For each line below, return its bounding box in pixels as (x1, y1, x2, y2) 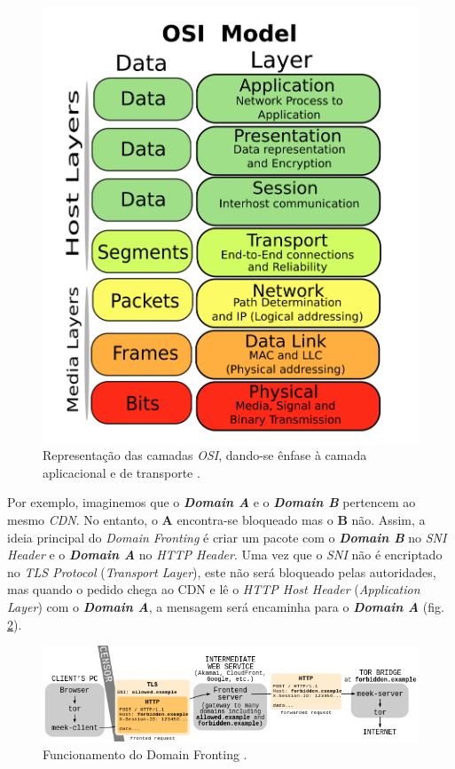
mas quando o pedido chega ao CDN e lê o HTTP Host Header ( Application (7, 580, 420, 599)
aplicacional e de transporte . (43, 463, 200, 481)
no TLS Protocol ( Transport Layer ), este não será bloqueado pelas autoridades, (7, 562, 436, 581)
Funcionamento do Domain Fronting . (43, 744, 247, 763)
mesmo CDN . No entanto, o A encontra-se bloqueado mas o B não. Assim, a (7, 510, 426, 528)
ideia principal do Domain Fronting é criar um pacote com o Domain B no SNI (7, 527, 447, 546)
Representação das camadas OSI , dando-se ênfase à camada (43, 446, 367, 464)
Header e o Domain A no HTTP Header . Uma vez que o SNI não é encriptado (7, 545, 443, 564)
